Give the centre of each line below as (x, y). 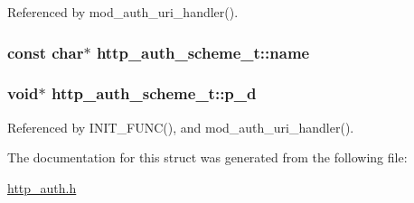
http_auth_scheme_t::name (203, 52)
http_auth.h (42, 187)
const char (46, 52)
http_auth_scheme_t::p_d (154, 93)
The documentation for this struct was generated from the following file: (207, 157)
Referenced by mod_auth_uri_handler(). (123, 12)
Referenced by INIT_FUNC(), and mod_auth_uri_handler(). (181, 127)
